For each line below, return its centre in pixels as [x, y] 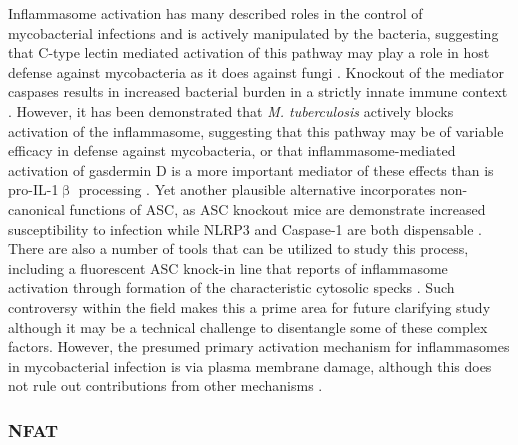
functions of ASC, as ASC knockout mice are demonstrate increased [277, 208]
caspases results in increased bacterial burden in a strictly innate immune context [258, 91]
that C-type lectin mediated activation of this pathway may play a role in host [249, 52]
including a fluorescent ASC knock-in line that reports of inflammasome [228, 267]
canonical [36, 208]
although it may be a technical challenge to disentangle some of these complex [248, 326]
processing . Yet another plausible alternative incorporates [257, 189]
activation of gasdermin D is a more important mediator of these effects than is [251, 169]
